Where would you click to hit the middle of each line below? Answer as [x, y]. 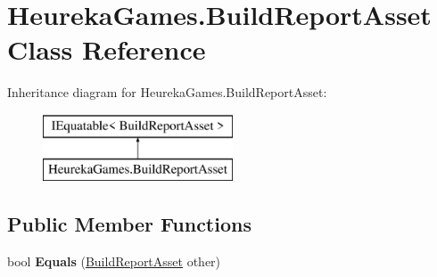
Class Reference [107, 49]
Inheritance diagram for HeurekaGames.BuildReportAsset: [167, 92]
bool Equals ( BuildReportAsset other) [114, 261]
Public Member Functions [129, 224]
